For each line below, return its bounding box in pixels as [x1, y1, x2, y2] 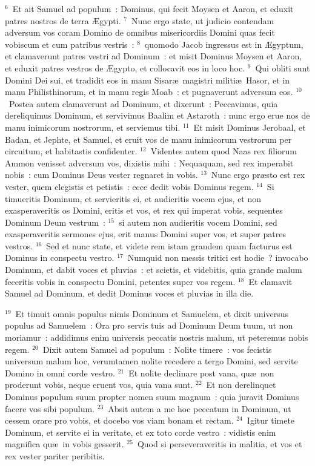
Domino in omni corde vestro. [5, 366, 115, 379]
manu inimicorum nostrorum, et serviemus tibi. [5, 120, 181, 133]
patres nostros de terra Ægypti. [5, 14, 121, 27]
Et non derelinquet [206, 378, 276, 391]
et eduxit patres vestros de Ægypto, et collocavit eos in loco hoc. [5, 61, 245, 74]
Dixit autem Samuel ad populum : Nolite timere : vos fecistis [42, 343, 272, 355]
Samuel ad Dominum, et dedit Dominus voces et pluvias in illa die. [5, 287, 254, 300]
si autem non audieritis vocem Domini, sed [119, 215, 277, 228]
